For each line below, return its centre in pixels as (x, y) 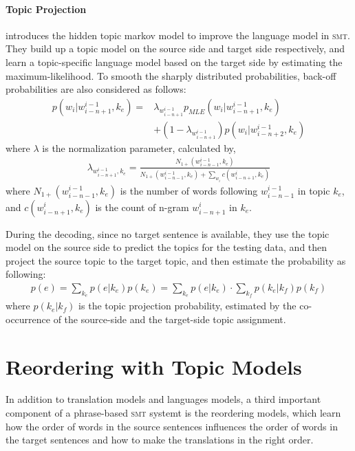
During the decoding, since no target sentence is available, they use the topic (168, 233)
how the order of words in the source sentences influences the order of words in (172, 426)
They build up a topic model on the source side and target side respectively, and (175, 48)
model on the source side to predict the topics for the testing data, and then (166, 247)
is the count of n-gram (142, 207)
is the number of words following (189, 190)
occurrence (28, 319)
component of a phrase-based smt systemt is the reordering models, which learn (173, 413)
